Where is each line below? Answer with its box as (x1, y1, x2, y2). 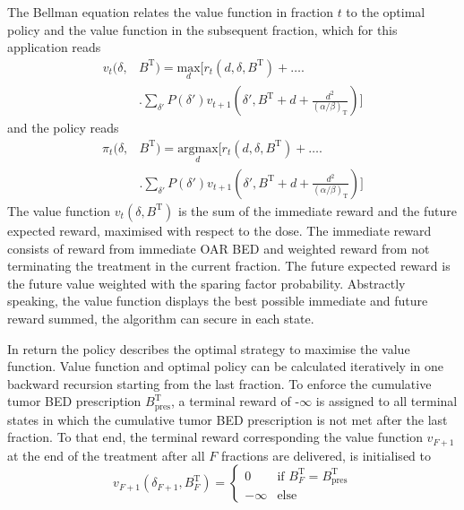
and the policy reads (7, 118, 119, 137)
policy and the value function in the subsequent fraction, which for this (7, 20, 398, 39)
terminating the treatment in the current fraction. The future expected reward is (7, 256, 451, 275)
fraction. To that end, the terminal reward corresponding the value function (7, 428, 423, 446)
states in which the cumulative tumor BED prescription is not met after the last (7, 410, 448, 428)
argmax (177, 142, 219, 155)
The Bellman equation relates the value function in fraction (7, 3, 333, 21)
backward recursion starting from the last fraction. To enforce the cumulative (7, 374, 432, 393)
